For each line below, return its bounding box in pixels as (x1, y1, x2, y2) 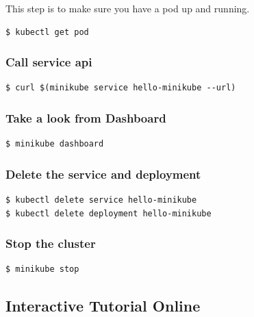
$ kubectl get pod (5, 27, 89, 37)
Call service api (5, 53, 92, 71)
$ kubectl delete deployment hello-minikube (5, 208, 212, 218)
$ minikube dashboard (5, 139, 104, 149)
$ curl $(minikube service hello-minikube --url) (5, 83, 236, 93)
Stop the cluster (5, 235, 96, 252)
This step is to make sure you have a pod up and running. (5, 1, 250, 15)
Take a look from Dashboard (5, 109, 166, 126)
